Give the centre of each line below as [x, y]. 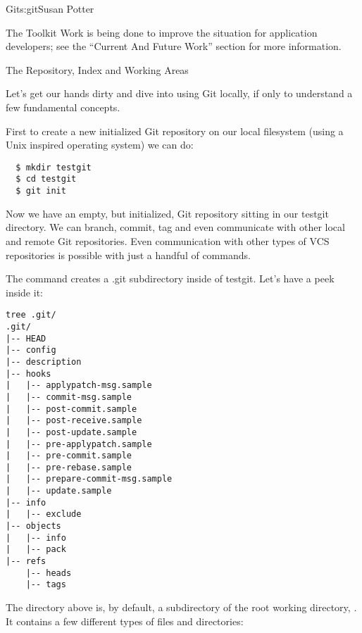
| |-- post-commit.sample [71, 409]
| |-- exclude [44, 514]
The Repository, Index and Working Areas [97, 69]
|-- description [44, 362]
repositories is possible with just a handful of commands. [128, 255]
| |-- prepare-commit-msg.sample [89, 479]
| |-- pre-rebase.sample [69, 467]
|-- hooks [29, 374]
